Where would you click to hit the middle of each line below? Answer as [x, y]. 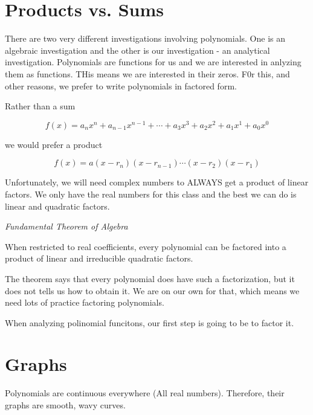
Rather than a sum [40, 106]
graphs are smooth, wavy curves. [65, 405]
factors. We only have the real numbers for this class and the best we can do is [151, 194]
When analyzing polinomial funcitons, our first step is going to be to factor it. [150, 322]
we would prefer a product [54, 144]
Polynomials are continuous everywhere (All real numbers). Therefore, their [145, 393]
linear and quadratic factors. [57, 206]
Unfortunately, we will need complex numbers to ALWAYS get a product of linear [157, 182]
